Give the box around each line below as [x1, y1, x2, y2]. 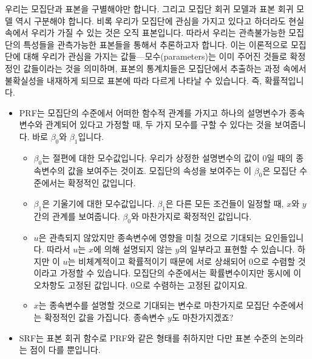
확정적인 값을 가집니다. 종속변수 [44, 311, 165, 324]
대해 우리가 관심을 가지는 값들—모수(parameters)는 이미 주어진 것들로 [23, 50, 287, 63]
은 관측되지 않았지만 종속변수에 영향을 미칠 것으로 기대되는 [38, 231, 262, 243]
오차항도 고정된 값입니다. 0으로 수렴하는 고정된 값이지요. [33, 278, 248, 291]
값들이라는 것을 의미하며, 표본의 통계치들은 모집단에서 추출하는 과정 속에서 [23, 61, 307, 74]
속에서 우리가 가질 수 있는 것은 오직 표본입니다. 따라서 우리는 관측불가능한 [5, 26, 286, 39]
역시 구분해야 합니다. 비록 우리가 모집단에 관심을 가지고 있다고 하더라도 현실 [15, 14, 305, 27]
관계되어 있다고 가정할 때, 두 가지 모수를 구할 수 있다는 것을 [46, 118, 272, 131]
